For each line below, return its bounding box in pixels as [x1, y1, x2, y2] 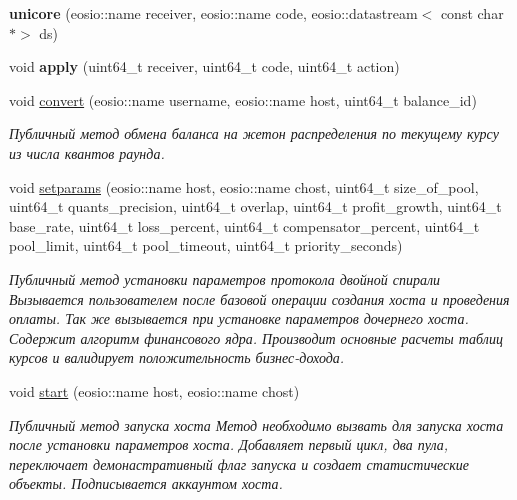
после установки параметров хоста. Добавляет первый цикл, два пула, [9, 434, 449, 455]
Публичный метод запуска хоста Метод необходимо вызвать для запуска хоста [9, 414, 504, 435]
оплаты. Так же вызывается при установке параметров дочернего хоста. [9, 308, 469, 329]
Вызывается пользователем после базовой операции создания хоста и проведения [9, 288, 510, 309]
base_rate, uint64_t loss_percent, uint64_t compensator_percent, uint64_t [9, 215, 480, 236]
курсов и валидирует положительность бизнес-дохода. [9, 347, 345, 368]
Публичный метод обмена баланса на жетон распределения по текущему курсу [9, 123, 499, 144]
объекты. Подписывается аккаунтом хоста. [9, 473, 283, 494]
